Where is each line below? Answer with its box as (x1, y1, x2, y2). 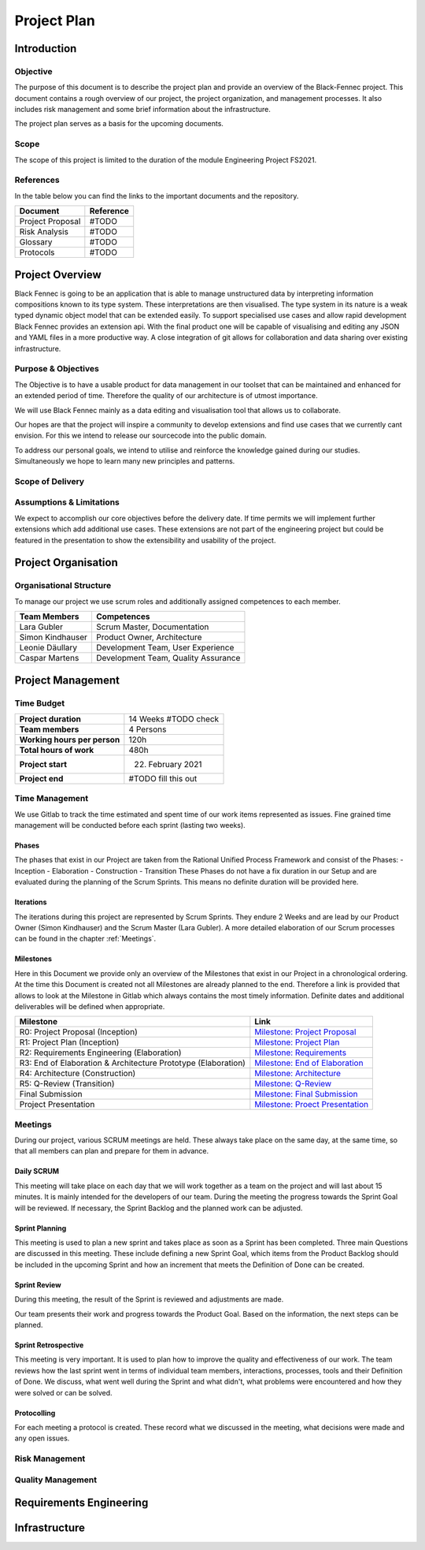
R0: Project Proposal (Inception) (19, 1027, 138, 1038)
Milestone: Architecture (254, 1068, 342, 1079)
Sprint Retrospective (14, 1340, 84, 1350)
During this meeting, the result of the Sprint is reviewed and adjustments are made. (14, 1295, 284, 1304)
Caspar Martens (19, 653, 79, 664)
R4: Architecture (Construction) (19, 1068, 136, 1079)
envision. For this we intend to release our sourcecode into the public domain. (14, 430, 267, 441)
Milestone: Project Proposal (254, 1027, 357, 1038)
